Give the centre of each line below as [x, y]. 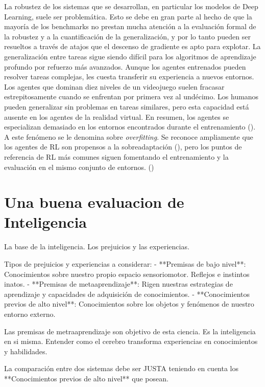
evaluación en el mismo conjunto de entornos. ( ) [79, 167]
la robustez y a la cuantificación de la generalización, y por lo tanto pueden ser [127, 36]
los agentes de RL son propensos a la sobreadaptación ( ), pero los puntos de [123, 147]
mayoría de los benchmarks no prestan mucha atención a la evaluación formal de [130, 26]
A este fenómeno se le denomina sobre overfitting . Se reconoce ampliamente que [129, 136]
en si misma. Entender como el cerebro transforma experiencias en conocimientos [131, 341]
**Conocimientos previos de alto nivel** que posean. [86, 378]
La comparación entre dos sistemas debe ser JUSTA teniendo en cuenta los [122, 368]
